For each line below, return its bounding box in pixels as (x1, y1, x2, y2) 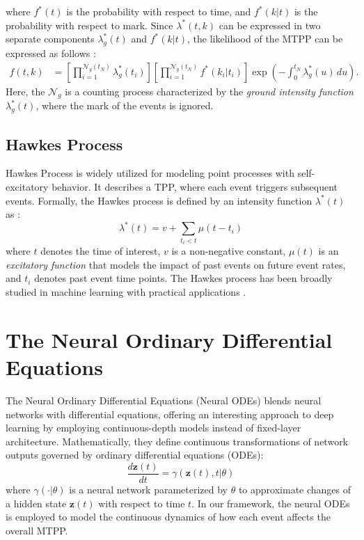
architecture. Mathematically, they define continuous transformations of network (6, 434, 349, 448)
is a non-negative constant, (171, 244, 286, 258)
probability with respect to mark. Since (6, 17, 173, 32)
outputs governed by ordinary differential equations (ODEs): (6, 447, 264, 462)
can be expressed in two (219, 17, 321, 32)
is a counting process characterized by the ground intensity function (65, 84, 354, 98)
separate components (6, 31, 95, 46)
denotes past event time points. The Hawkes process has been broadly (34, 271, 333, 285)
